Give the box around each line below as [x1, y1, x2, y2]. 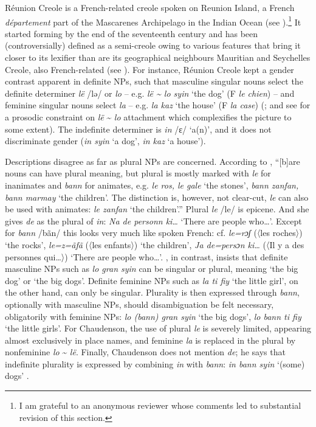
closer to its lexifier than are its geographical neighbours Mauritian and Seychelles [5, 51, 311, 64]
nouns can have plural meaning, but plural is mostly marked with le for [5, 167, 271, 179]
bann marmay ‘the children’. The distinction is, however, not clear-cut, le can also [5, 190, 309, 203]
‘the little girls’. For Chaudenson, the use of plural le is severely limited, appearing [5, 322, 311, 335]
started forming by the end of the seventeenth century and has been [5, 27, 258, 40]
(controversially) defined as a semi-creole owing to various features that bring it [5, 39, 301, 52]
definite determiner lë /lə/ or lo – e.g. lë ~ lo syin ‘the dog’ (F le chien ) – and [5, 86, 295, 99]
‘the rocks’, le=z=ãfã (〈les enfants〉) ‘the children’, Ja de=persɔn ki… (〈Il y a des [5, 238, 304, 251]
